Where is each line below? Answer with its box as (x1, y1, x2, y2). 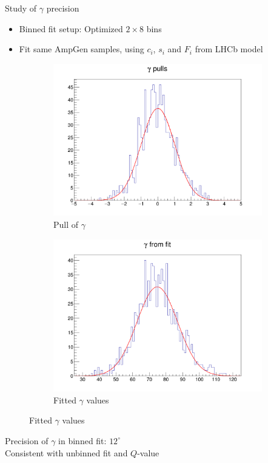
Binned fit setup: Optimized (19, 22, 123, 35)
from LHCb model (195, 43, 263, 55)
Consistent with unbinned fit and (5, 446, 128, 459)
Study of (5, 2, 37, 14)
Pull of (53, 218, 79, 230)
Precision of (5, 434, 49, 447)
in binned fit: (58, 434, 107, 447)
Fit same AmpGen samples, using (19, 43, 144, 55)
